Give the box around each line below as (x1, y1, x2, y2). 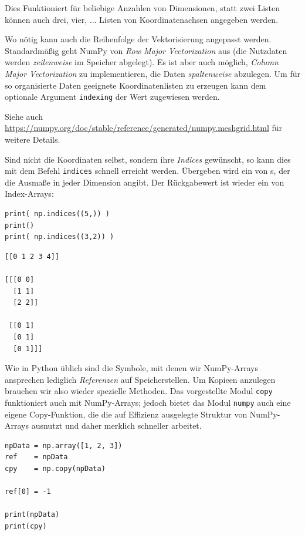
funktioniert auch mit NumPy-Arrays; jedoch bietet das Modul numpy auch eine (5, 396, 291, 408)
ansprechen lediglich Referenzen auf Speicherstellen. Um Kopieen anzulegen (5, 373, 276, 385)
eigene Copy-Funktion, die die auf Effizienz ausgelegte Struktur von (5, 408, 248, 420)
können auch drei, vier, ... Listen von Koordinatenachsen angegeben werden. (5, 13, 279, 25)
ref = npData (5, 453, 68, 462)
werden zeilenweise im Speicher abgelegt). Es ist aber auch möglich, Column (5, 56, 279, 68)
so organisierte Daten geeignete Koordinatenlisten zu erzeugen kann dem (5, 79, 266, 91)
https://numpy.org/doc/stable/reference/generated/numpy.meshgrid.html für (5, 122, 283, 134)
